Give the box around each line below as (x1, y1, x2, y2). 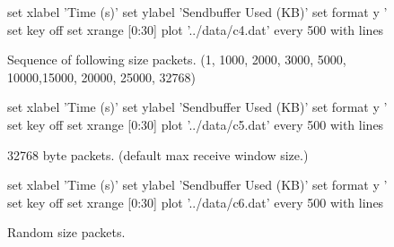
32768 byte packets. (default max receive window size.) (7, 145, 309, 164)
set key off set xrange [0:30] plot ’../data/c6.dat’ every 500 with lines (7, 192, 384, 211)
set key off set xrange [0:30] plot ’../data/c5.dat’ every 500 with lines (7, 115, 384, 133)
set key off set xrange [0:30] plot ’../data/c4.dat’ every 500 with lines (7, 20, 384, 38)
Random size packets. (7, 223, 126, 242)
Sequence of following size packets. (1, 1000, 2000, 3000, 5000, (7, 50, 346, 69)
